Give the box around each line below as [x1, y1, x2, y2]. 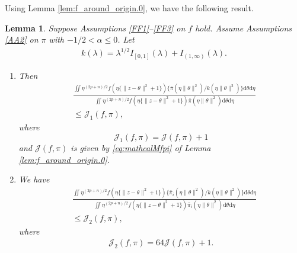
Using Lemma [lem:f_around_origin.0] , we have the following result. [5, 2, 254, 14]
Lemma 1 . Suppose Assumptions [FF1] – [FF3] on [5, 21, 186, 34]
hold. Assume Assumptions [195, 21, 292, 34]
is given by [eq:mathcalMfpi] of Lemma [71, 142, 211, 154]
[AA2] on [5, 33, 39, 46]
